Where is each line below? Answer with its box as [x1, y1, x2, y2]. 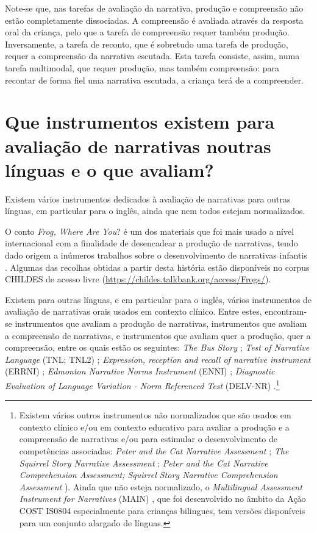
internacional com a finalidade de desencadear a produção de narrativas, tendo [5, 237, 298, 249]
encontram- [265, 305, 307, 318]
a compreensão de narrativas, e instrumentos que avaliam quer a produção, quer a [5, 329, 311, 342]
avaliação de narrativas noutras [5, 133, 271, 158]
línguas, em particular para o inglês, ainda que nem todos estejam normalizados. [5, 204, 305, 217]
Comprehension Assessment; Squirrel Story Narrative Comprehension [19, 468, 278, 481]
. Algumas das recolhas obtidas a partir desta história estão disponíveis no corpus [5, 260, 310, 273]
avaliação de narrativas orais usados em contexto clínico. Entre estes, [5, 305, 262, 318]
